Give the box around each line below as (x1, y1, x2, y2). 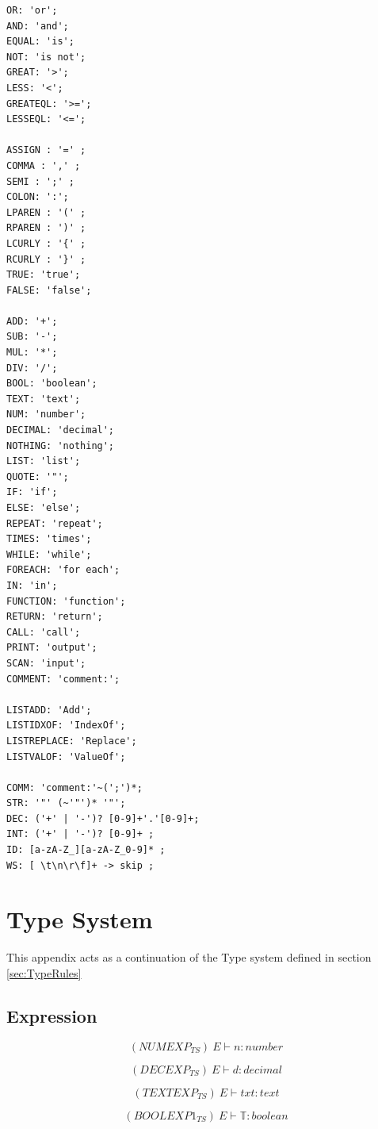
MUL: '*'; (6, 347, 58, 359)
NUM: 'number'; (6, 409, 86, 420)
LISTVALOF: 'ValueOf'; (6, 751, 126, 762)
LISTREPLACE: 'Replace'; (6, 735, 137, 747)
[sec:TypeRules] (6, 964, 82, 981)
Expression (6, 1003, 97, 1027)
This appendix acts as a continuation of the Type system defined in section (6, 949, 372, 966)
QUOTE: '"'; (6, 470, 69, 482)
